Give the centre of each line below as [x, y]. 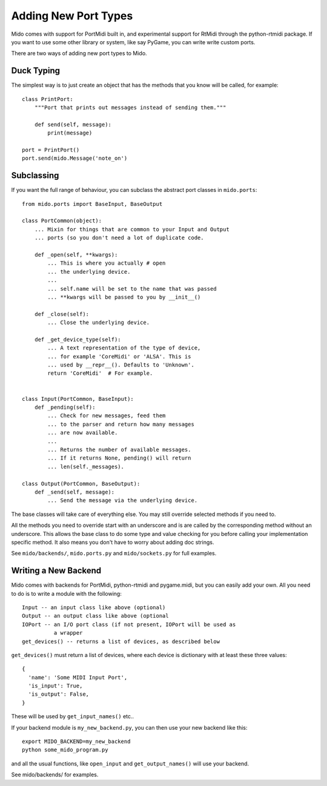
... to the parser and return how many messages [121, 424]
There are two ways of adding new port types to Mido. [79, 53]
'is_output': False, [59, 694]
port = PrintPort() [51, 150]
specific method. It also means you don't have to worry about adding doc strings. [113, 542]
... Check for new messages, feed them [107, 416]
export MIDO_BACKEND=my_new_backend [76, 741]
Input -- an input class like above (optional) [94, 607]
